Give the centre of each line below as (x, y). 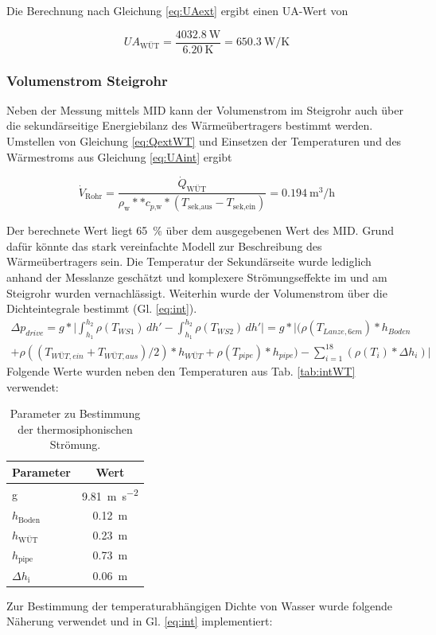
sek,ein (244, 206)
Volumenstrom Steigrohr (87, 80)
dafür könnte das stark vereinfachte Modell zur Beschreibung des (164, 245)
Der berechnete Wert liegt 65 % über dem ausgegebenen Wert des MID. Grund (200, 230)
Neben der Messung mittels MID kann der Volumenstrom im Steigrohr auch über (205, 109)
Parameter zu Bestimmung (75, 413)
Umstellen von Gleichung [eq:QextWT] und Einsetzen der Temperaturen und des (204, 141)
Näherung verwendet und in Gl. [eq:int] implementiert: (140, 621)
